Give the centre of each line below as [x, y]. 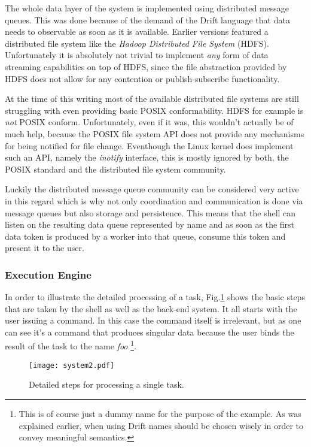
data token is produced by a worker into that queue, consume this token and [145, 236]
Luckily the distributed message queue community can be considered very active [152, 189]
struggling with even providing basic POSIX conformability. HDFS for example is [154, 110]
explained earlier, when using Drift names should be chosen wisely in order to [161, 425]
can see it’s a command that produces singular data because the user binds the [150, 332]
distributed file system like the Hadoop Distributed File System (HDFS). [137, 43]
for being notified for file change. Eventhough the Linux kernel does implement [149, 145]
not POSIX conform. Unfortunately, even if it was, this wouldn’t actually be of [149, 122]
